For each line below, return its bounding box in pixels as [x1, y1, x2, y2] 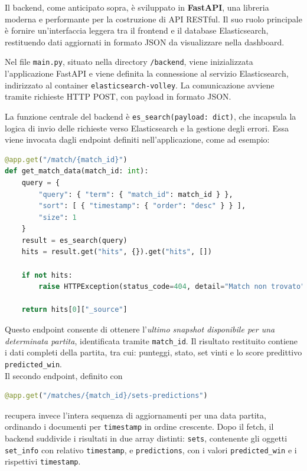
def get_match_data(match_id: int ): [5, 167, 149, 176]
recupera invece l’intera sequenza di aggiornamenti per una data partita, [5, 409, 266, 421]
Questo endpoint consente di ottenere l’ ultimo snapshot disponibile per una [5, 323, 275, 335]
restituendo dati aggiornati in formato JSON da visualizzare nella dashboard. [5, 35, 285, 48]
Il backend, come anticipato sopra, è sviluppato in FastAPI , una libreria [5, 1, 269, 13]
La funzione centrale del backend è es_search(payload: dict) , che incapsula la [5, 110, 296, 122]
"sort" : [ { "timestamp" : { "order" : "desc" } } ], [38, 202, 246, 210]
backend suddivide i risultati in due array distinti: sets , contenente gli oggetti [5, 432, 288, 444]
